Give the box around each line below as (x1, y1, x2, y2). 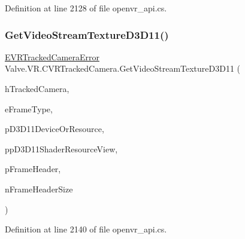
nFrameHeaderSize (5, 182, 73, 195)
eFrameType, (5, 102, 53, 115)
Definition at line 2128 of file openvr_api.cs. (5, 2, 167, 14)
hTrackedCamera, (5, 82, 69, 94)
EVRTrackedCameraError (5, 50, 99, 63)
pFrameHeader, (5, 163, 61, 175)
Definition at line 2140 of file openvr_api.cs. (5, 223, 167, 235)
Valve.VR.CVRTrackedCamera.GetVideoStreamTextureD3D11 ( (5, 62, 241, 75)
